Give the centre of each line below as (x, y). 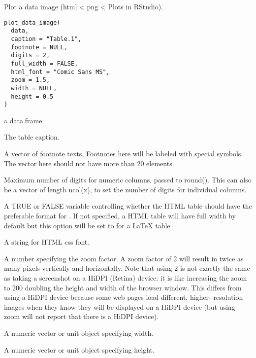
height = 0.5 (32, 96)
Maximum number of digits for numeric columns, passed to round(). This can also (128, 180)
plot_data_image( (32, 22)
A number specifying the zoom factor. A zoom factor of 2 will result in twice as (124, 258)
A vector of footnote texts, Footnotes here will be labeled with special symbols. (124, 153)
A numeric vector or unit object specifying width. (79, 333)
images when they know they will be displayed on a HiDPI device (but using (120, 306)
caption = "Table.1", (46, 39)
